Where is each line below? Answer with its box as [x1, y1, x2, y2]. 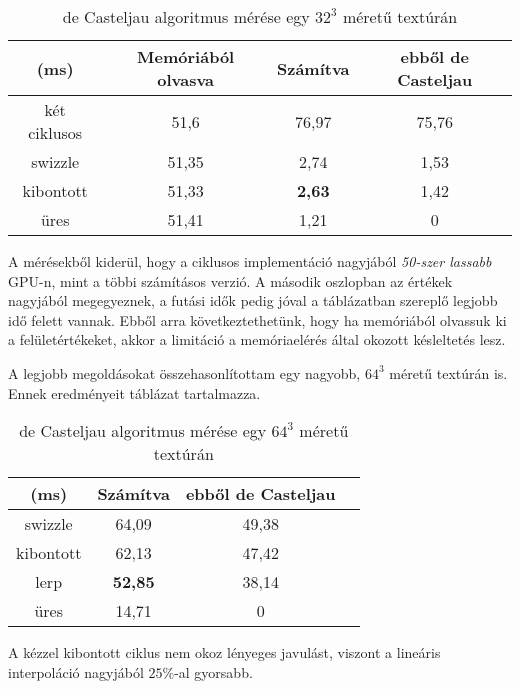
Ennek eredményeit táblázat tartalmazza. [8, 382, 261, 403]
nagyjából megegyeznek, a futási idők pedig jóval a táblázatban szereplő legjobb [8, 290, 498, 311]
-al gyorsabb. [174, 661, 253, 682]
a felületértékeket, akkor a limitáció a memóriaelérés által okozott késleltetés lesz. [8, 329, 506, 350]
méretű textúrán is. [389, 362, 508, 383]
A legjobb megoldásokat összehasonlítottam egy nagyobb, [8, 362, 361, 383]
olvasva [157, 68, 215, 91]
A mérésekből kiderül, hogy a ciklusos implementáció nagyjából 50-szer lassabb [8, 251, 492, 271]
